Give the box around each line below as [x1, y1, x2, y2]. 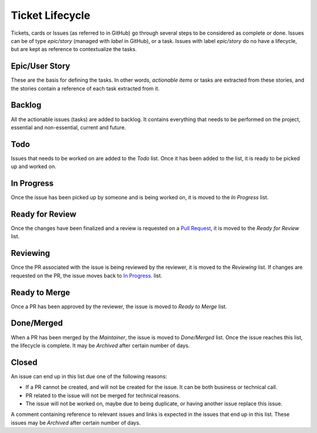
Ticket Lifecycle [11, 9, 90, 22]
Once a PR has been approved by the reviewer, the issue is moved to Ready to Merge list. [11, 303, 227, 310]
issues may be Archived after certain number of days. [11, 419, 141, 426]
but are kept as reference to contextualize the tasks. [11, 46, 137, 53]
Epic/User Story [11, 61, 70, 71]
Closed [11, 357, 38, 367]
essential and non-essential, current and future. [11, 124, 126, 131]
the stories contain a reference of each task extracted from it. [11, 85, 160, 92]
